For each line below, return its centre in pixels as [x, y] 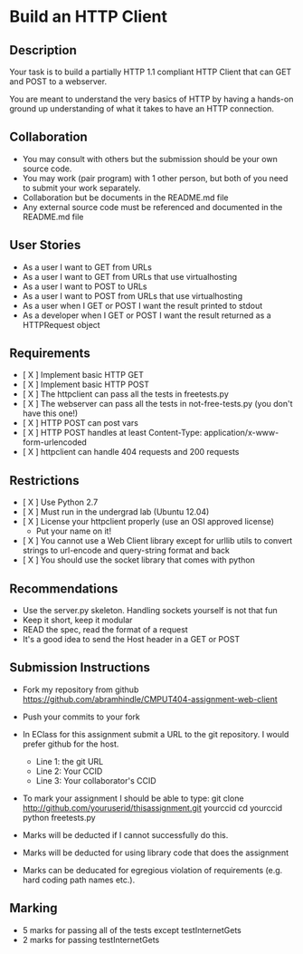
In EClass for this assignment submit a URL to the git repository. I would [156, 734]
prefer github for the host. [71, 744]
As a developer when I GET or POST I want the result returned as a [147, 315]
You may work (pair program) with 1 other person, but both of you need [155, 178]
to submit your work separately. [81, 188]
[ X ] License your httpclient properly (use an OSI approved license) [148, 522]
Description [43, 50]
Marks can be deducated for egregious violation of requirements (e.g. [152, 870]
